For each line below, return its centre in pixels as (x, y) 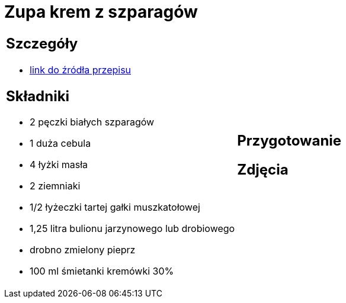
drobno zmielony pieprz (83, 250)
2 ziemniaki (55, 186)
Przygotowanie (289, 140)
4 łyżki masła (59, 165)
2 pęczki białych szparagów (92, 122)
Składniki (38, 96)
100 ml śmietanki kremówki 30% (102, 271)
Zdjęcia (263, 169)
